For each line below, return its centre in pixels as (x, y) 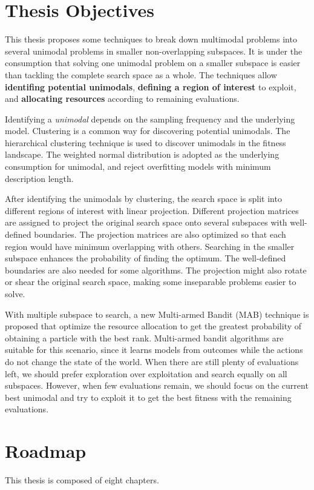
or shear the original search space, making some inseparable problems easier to (151, 282)
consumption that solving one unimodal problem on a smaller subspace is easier (153, 63)
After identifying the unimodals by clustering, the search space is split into (143, 199)
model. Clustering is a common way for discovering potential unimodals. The (148, 131)
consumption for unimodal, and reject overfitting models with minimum (138, 166)
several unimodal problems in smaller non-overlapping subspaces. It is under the (154, 51)
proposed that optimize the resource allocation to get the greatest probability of (153, 326)
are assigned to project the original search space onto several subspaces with (146, 222)
